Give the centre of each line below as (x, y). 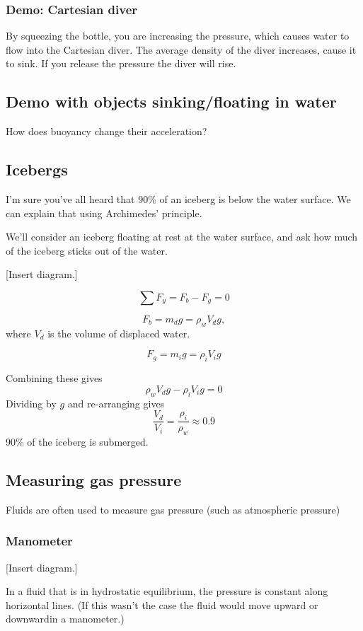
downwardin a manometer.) (65, 619)
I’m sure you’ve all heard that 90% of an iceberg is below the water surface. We (178, 199)
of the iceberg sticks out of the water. (87, 250)
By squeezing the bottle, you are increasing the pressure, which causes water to (178, 36)
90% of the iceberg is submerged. (77, 441)
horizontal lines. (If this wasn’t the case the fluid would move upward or (162, 604)
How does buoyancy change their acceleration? (106, 131)
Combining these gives (54, 378)
